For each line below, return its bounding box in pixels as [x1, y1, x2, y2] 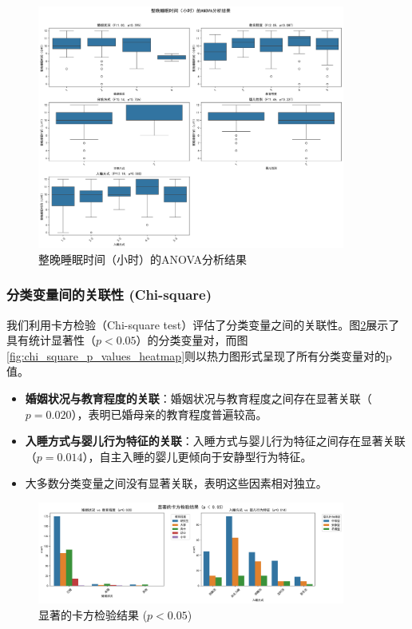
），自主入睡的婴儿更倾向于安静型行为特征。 [82, 448, 312, 464]
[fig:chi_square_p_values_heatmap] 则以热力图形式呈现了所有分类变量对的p [6, 347, 392, 364]
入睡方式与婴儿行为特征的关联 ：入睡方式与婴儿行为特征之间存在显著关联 [25, 432, 406, 449]
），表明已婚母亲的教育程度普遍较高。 [71, 405, 267, 422]
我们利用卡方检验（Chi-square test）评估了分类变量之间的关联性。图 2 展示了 [6, 316, 400, 332]
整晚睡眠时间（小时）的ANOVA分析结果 [38, 250, 247, 267]
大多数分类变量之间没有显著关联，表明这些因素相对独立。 [25, 475, 327, 492]
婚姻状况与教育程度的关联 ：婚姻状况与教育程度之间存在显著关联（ [25, 390, 372, 406]
